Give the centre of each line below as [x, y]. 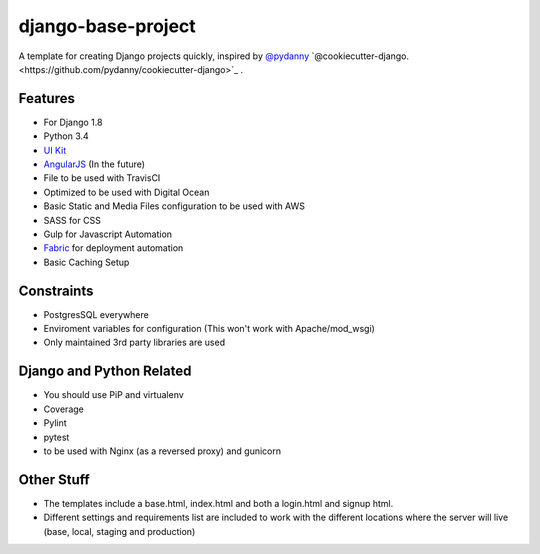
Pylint [55, 423]
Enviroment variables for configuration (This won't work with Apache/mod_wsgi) [209, 329]
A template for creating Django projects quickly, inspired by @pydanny [164, 56]
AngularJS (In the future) [94, 164]
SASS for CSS [72, 220]
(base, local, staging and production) [119, 531]
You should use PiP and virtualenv [113, 395]
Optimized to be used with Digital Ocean [126, 192]
